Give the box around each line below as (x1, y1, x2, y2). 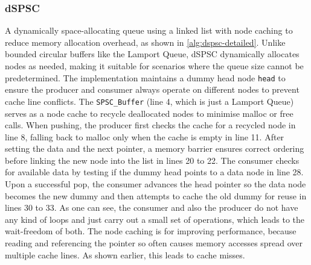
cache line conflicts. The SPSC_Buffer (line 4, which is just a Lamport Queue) (5, 95, 294, 107)
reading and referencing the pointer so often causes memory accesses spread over (5, 237, 303, 249)
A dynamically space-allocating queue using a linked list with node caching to (5, 24, 293, 37)
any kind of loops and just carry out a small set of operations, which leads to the (5, 213, 305, 225)
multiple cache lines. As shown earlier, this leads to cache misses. (5, 248, 245, 261)
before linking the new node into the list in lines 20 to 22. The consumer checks (5, 154, 300, 166)
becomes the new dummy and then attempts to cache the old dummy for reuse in (5, 189, 307, 202)
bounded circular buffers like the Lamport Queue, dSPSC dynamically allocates (5, 48, 300, 60)
